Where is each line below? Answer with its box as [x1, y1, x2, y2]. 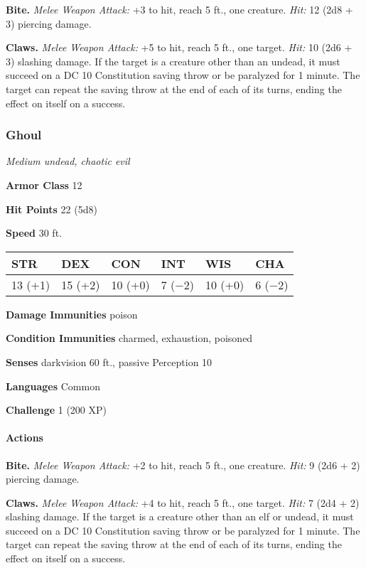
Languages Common [6, 378, 100, 393]
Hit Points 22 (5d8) [6, 201, 97, 216]
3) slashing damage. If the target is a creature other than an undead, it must [6, 53, 340, 68]
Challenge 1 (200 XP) [6, 402, 107, 417]
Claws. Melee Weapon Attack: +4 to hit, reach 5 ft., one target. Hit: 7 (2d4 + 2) [6, 495, 360, 510]
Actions [6, 430, 43, 445]
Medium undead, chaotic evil [6, 154, 130, 168]
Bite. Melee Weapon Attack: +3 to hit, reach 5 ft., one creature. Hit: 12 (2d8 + [6, 2, 353, 16]
